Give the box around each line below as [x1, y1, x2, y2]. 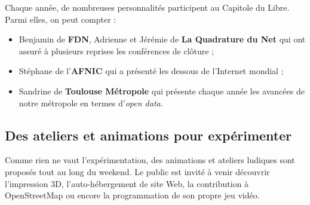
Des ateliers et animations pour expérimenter [5, 126, 292, 144]
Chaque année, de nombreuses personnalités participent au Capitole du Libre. [5, 1, 290, 13]
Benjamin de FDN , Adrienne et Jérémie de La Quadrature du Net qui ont [19, 33, 306, 45]
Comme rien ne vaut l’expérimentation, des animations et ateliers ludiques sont [5, 154, 295, 166]
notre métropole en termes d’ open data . [19, 96, 163, 109]
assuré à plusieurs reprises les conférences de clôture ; [19, 44, 214, 57]
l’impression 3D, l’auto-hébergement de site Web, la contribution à [5, 177, 249, 189]
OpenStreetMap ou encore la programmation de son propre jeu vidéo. [5, 189, 260, 201]
